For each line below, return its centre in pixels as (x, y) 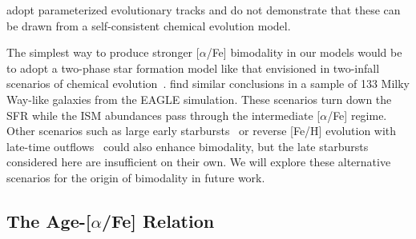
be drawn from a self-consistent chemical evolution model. (149, 25)
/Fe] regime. (357, 115)
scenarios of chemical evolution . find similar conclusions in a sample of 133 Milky (208, 84)
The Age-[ (49, 220)
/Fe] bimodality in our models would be (304, 52)
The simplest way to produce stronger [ (103, 52)
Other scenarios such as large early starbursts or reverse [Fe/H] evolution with (202, 131)
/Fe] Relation (158, 220)
